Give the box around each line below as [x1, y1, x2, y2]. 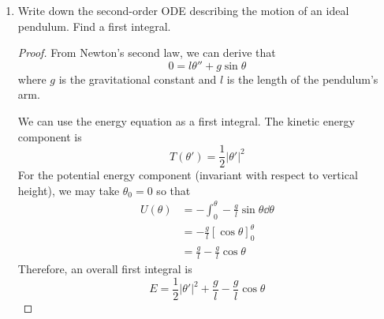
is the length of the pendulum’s [226, 70, 378, 87]
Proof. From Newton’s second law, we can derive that [17, 44, 276, 61]
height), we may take [17, 182, 120, 198]
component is [17, 128, 82, 144]
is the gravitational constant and [58, 70, 217, 87]
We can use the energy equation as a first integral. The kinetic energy [17, 112, 355, 129]
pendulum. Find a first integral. [17, 17, 171, 34]
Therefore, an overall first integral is [17, 261, 192, 277]
